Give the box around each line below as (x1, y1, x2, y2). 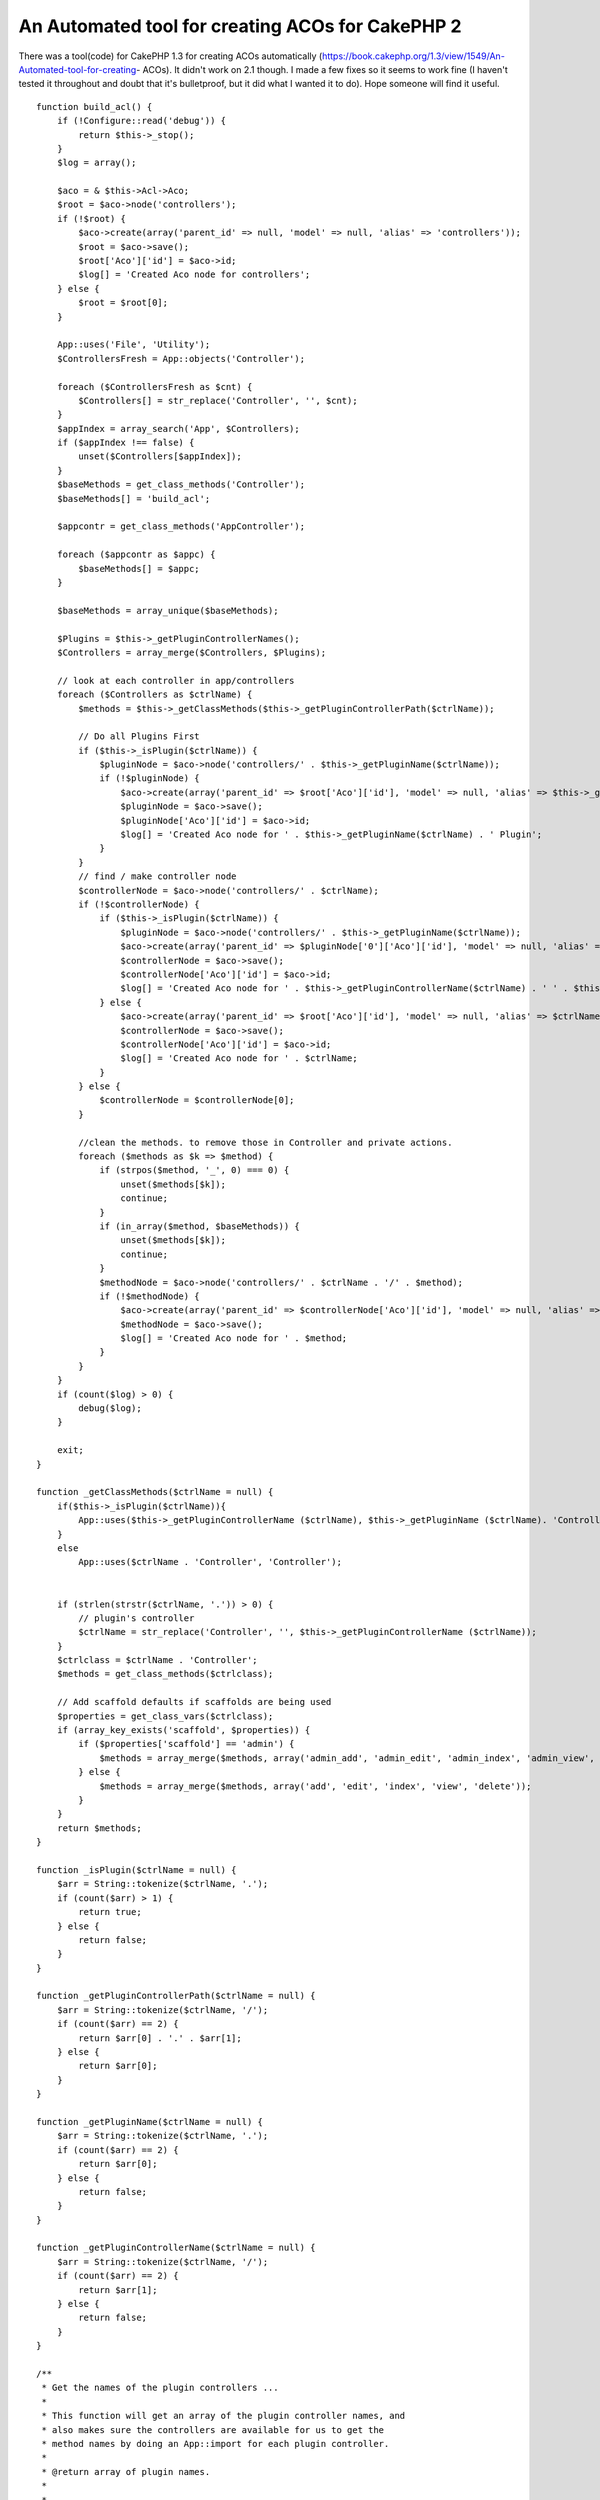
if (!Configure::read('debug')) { (56, 115, 227, 127)
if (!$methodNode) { (99, 1290, 200, 1302)
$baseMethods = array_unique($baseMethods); (56, 605, 279, 616)
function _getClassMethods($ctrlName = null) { (36, 1486, 274, 1498)
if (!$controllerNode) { (78, 898, 200, 910)
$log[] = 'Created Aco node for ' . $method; (120, 1333, 348, 1344)
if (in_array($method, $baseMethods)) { (99, 1220, 300, 1232)
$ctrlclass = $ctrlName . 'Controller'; (56, 1655, 259, 1666)
